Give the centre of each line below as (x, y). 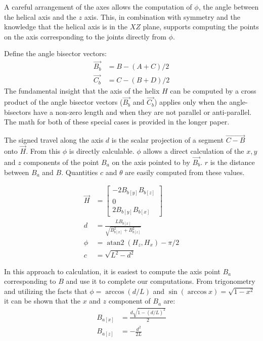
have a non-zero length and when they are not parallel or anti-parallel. (142, 112)
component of (129, 301)
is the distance (232, 162)
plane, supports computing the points (201, 27)
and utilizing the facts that (46, 291)
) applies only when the (190, 102)
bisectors (18, 112)
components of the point (61, 162)
